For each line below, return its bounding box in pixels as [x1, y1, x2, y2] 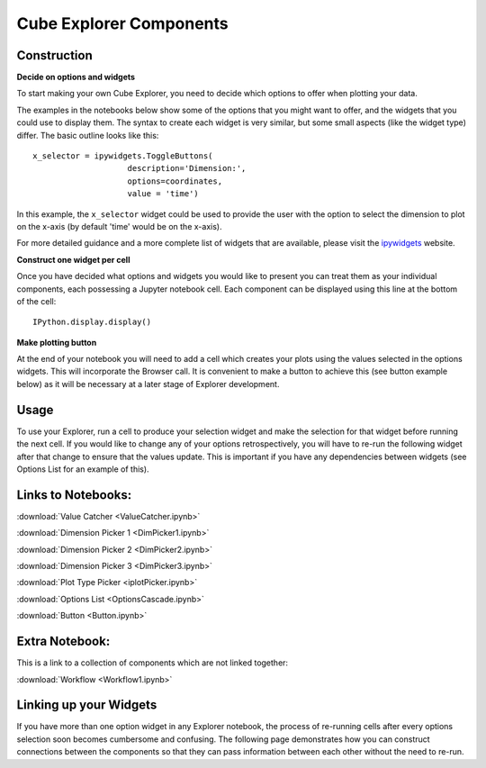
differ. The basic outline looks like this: [16, 130, 159, 140]
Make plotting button [16, 337, 97, 348]
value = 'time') [127, 189, 200, 199]
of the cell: [16, 295, 57, 306]
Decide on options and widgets [16, 72, 135, 83]
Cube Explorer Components [16, 14, 229, 33]
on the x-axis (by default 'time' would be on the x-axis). [16, 221, 222, 231]
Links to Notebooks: [16, 487, 132, 502]
